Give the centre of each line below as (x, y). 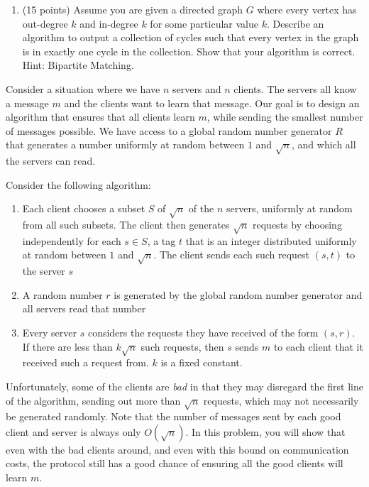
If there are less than (67, 346)
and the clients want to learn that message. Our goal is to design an (212, 103)
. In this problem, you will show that (265, 431)
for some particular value (204, 23)
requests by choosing (297, 225)
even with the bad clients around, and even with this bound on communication (177, 449)
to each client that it (318, 346)
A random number (62, 294)
